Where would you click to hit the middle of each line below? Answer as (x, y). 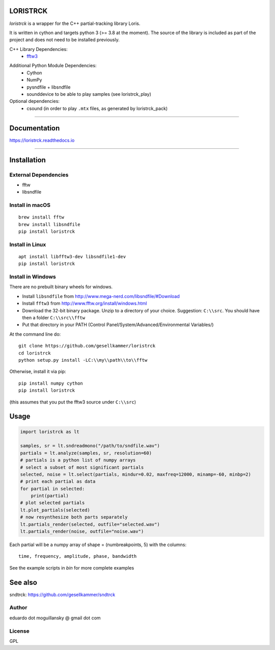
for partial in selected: (52, 489)
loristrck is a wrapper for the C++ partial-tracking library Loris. (75, 23)
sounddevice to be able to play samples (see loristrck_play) (89, 94)
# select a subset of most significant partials (82, 467)
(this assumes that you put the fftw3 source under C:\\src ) (73, 402)
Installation (28, 160)
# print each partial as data (58, 482)
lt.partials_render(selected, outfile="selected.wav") (90, 524)
